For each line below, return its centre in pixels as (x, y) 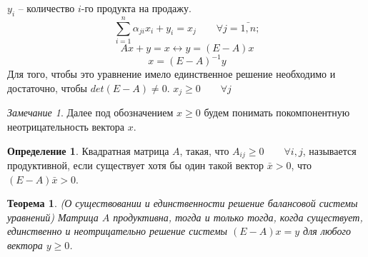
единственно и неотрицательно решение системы (118, 231)
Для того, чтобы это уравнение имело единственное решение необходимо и (171, 74)
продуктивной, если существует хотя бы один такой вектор (136, 165)
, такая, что (204, 150)
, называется (329, 150)
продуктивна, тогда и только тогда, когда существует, (238, 217)
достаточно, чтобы (47, 88)
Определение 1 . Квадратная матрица (88, 150)
